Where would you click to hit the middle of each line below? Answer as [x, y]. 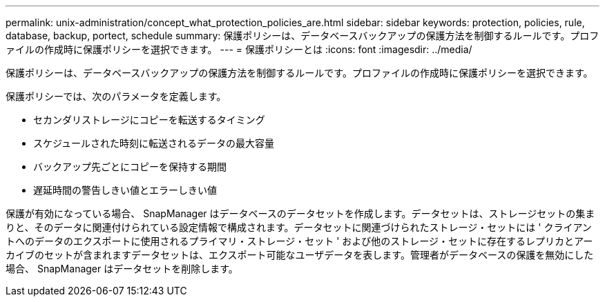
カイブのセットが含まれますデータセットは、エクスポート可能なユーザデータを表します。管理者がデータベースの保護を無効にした [300, 255]
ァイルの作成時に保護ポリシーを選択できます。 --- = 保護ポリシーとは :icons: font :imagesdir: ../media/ [239, 49]
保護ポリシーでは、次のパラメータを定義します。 [116, 96]
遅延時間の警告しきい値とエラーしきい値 [125, 190]
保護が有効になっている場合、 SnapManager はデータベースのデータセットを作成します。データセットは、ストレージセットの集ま [300, 213]
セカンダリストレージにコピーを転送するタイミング [149, 120]
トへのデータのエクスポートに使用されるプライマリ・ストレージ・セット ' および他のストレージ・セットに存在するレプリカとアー [299, 241]
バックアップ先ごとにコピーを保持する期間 [130, 167]
